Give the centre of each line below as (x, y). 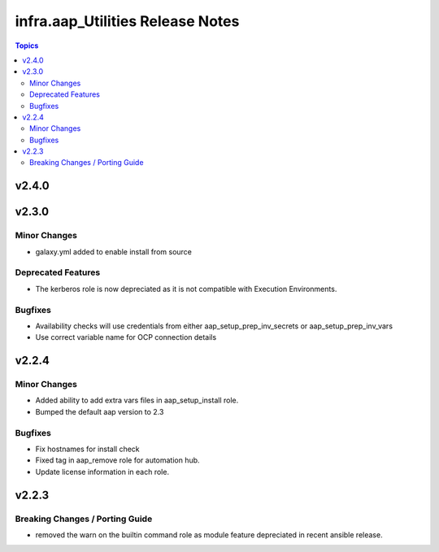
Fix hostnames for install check (87, 449)
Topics (27, 46)
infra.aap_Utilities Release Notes (127, 21)
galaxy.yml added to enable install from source (114, 251)
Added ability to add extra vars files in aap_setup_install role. (137, 400)
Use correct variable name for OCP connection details (126, 337)
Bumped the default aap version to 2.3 (100, 411)
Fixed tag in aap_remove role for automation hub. (117, 460)
